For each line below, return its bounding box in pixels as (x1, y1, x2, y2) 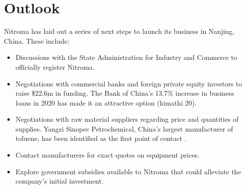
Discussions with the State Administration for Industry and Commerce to (15, 52, 237, 62)
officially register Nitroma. (15, 61, 95, 72)
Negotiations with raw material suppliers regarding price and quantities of (15, 114, 239, 124)
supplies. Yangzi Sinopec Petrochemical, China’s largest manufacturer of (15, 123, 233, 134)
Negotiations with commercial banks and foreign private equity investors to (15, 78, 242, 88)
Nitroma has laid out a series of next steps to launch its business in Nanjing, (4, 26, 234, 36)
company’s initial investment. (15, 176, 104, 186)
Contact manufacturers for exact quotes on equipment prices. (15, 150, 200, 160)
